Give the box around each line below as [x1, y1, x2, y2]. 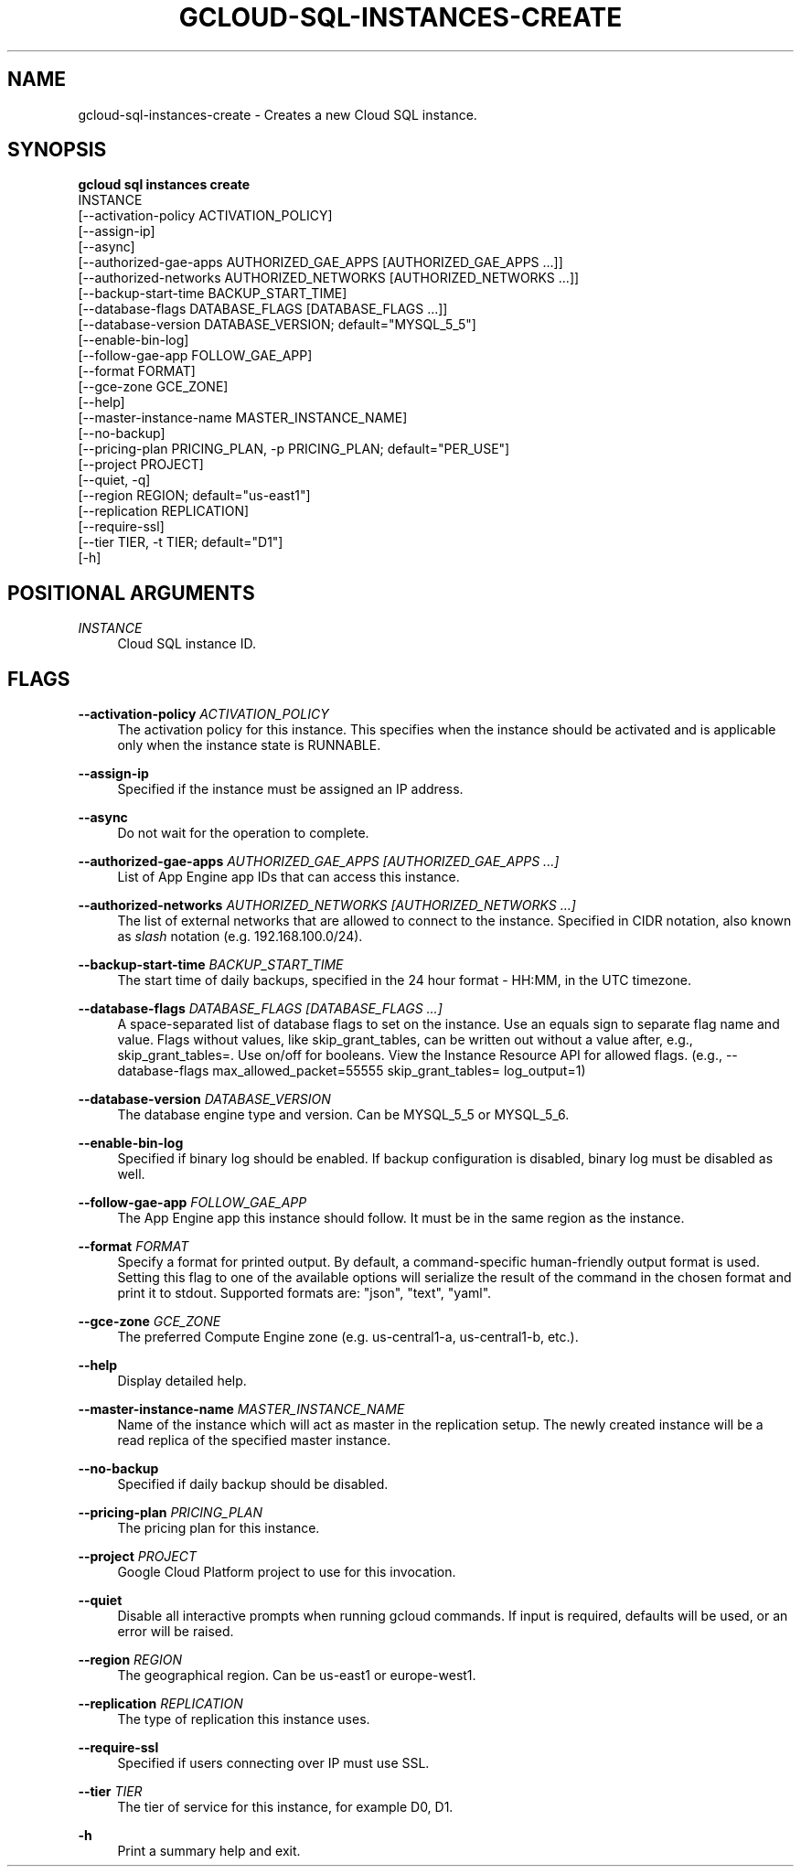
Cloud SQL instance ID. [117, 636, 256, 652]
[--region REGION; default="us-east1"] [78, 487, 311, 504]
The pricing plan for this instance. [117, 1520, 320, 1537]
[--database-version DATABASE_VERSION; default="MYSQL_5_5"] [78, 316, 476, 333]
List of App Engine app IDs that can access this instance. [117, 869, 460, 885]
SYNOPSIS [7, 138, 107, 162]
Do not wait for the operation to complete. [117, 825, 369, 841]
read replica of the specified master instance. [117, 1432, 391, 1449]
